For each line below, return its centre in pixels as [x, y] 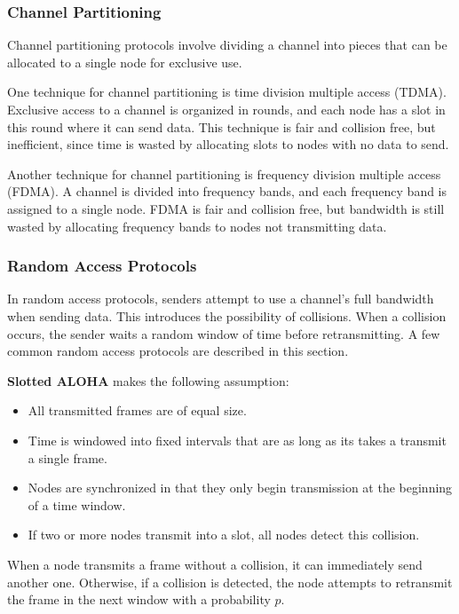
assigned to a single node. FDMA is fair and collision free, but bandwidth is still [226, 208]
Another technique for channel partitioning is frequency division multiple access [224, 173]
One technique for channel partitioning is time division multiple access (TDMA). [227, 92]
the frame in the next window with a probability [139, 599]
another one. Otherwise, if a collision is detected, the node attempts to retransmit [230, 582]
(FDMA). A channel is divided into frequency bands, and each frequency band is [227, 191]
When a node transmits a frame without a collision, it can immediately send [215, 564]
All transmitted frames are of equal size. [137, 410]
